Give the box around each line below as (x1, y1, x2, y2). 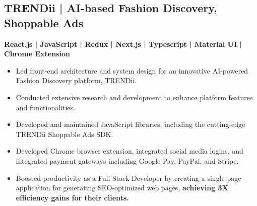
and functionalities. (16, 102, 75, 112)
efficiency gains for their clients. (16, 192, 129, 202)
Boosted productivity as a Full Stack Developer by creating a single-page (16, 172, 241, 183)
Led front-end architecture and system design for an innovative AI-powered (16, 65, 248, 76)
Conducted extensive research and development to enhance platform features (16, 92, 253, 102)
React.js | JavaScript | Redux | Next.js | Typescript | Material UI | (4, 38, 242, 49)
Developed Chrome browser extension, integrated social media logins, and (16, 146, 243, 156)
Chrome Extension (4, 48, 70, 59)
